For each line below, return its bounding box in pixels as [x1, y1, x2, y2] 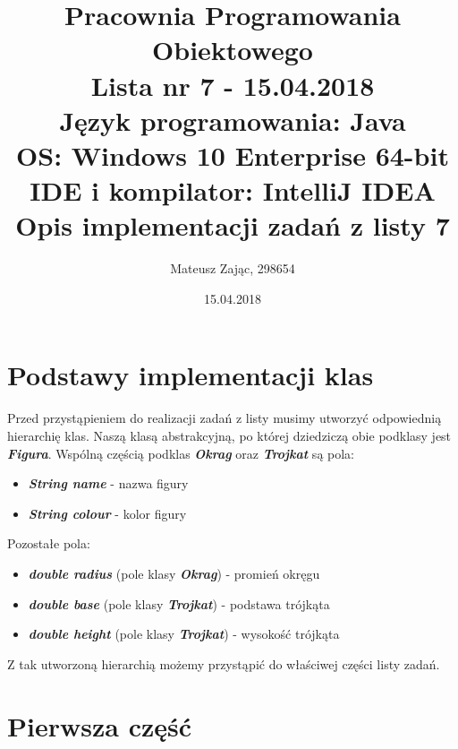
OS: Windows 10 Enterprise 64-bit [16, 136, 449, 173]
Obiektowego [152, 31, 313, 68]
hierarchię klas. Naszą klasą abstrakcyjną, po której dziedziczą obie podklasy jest [7, 426, 452, 444]
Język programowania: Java [59, 101, 406, 138]
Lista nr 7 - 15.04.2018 [90, 66, 375, 103]
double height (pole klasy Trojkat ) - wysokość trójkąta [28, 624, 340, 643]
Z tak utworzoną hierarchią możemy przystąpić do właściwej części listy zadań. [7, 654, 440, 673]
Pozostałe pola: [7, 534, 90, 553]
